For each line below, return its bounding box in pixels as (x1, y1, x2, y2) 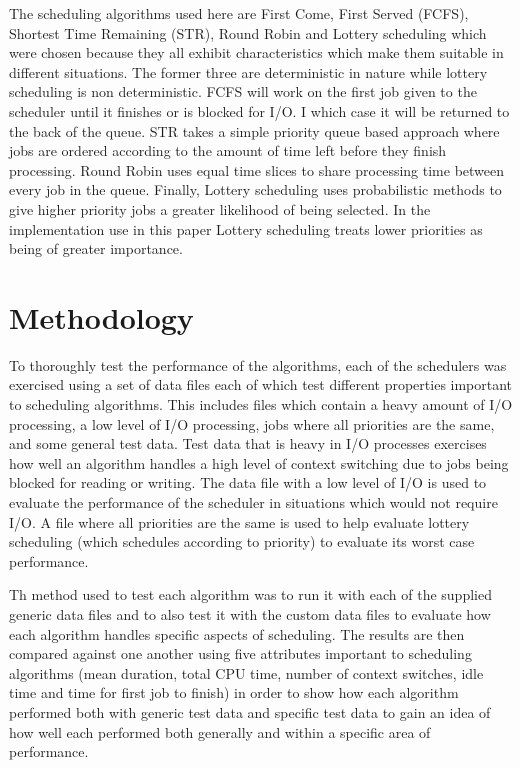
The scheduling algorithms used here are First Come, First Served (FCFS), (9, 3, 469, 23)
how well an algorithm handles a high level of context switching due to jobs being (9, 452, 509, 473)
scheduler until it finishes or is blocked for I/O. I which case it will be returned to (9, 100, 510, 121)
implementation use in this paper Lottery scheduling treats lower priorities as (9, 218, 483, 239)
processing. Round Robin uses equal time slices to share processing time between (9, 159, 505, 180)
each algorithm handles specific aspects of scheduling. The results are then (9, 623, 465, 644)
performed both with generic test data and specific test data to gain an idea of (9, 701, 491, 722)
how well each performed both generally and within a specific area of (9, 721, 431, 742)
